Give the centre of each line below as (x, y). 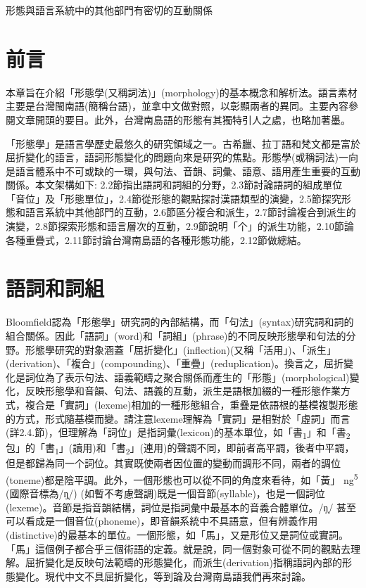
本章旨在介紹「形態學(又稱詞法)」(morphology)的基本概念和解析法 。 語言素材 (182, 92)
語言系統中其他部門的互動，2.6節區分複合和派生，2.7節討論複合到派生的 (190, 212)
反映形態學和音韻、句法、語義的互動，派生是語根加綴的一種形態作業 (183, 391)
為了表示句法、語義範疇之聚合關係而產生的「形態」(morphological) (197, 377)
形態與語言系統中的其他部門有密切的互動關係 (109, 10)
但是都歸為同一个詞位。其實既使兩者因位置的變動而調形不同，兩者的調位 (173, 463)
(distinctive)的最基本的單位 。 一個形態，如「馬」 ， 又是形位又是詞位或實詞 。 (177, 535)
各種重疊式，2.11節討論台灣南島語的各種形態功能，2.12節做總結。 (156, 239)
